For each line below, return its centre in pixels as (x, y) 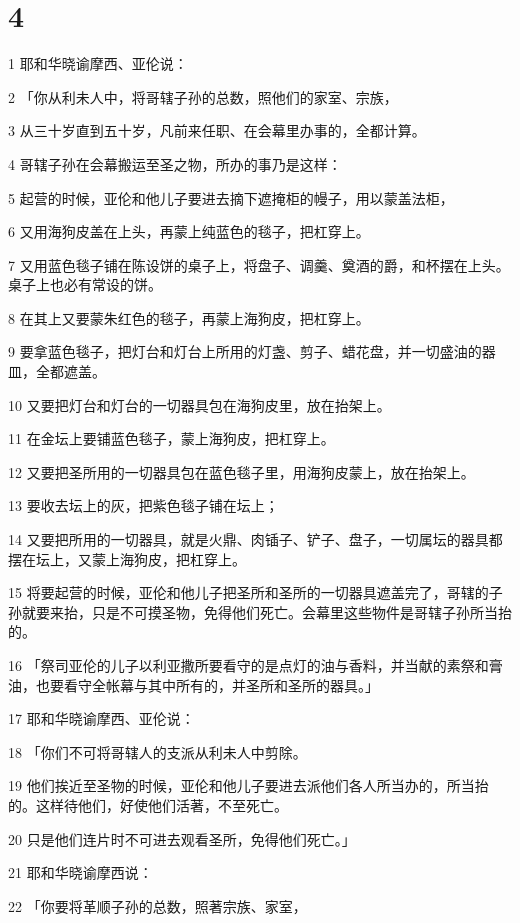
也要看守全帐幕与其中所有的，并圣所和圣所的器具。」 (207, 684)
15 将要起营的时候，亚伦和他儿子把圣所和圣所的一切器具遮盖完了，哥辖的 (248, 592)
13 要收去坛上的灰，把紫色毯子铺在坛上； (143, 505)
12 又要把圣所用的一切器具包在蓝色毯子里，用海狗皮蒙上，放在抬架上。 (241, 471)
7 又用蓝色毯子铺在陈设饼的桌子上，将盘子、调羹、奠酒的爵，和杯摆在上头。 (259, 264)
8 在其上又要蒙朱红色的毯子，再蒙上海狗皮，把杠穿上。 (189, 317)
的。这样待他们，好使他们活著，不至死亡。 (148, 804)
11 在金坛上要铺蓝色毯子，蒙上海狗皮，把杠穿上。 (171, 438)
